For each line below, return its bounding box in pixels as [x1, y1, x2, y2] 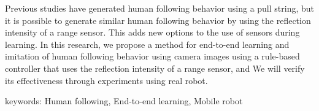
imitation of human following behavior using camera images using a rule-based [5, 50, 300, 63]
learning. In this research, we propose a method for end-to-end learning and [5, 37, 290, 50]
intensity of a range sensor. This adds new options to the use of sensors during [5, 26, 300, 39]
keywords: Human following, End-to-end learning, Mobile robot [5, 94, 243, 107]
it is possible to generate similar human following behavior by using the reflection [5, 13, 311, 26]
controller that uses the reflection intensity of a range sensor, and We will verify [5, 61, 305, 74]
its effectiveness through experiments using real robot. [5, 74, 208, 86]
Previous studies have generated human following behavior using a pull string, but [5, 2, 315, 14]
